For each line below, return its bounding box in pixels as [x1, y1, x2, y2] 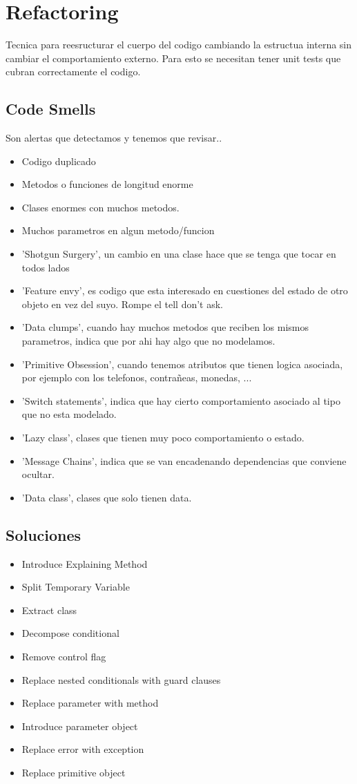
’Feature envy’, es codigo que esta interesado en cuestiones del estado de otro [21, 283, 348, 298]
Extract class [21, 602, 77, 617]
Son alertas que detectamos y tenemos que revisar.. [6, 131, 222, 145]
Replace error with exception [21, 742, 144, 756]
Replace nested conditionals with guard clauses [21, 672, 221, 687]
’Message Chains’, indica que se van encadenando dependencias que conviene [21, 453, 347, 468]
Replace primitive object [21, 765, 126, 779]
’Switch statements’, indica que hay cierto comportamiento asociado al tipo [21, 393, 340, 408]
